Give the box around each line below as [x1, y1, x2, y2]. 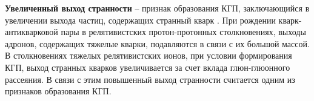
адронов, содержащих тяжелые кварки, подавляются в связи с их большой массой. [5, 37, 310, 50]
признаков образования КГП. [5, 85, 112, 97]
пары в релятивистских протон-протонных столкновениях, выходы [61, 25, 306, 38]
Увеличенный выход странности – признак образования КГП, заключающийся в [5, 2, 310, 14]
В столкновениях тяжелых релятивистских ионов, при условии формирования [5, 49, 292, 62]
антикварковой [5, 25, 58, 38]
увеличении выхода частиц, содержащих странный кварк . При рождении [5, 13, 276, 26]
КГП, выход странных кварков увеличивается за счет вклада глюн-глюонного [5, 60, 290, 73]
